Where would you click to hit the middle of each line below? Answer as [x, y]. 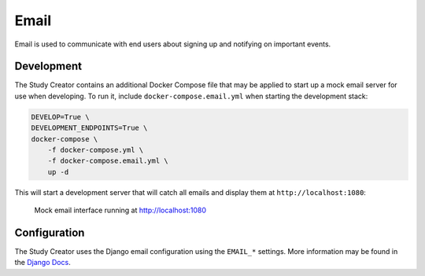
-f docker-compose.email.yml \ [108, 161]
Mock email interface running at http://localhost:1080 [120, 210]
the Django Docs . [42, 263]
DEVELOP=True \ [60, 117]
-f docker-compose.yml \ [96, 150]
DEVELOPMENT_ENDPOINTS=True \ [89, 128]
